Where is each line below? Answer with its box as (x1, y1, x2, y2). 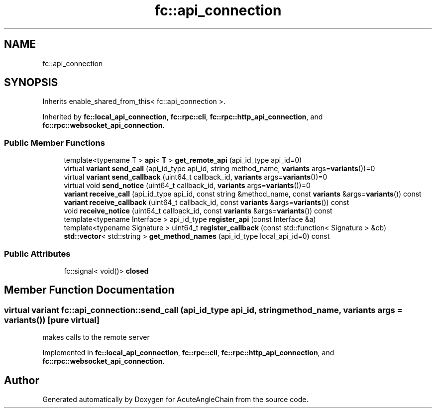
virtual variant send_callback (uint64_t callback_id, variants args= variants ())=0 (64, 173, 327, 182)
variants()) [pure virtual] (4, 314, 100, 325)
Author (4, 374, 39, 387)
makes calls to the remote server (42, 333, 150, 342)
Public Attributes (4, 248, 71, 259)
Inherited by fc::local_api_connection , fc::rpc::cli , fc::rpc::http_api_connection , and (42, 112, 323, 121)
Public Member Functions (4, 137, 105, 148)
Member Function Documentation (4, 284, 175, 297)
